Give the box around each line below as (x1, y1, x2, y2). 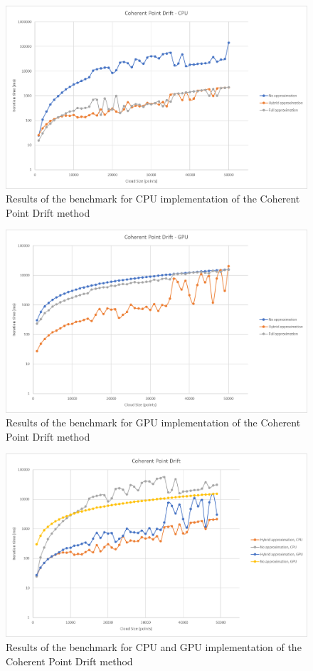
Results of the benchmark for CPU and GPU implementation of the (6, 639, 302, 654)
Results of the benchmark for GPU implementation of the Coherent (6, 415, 301, 430)
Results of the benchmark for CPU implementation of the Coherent (6, 191, 300, 206)
